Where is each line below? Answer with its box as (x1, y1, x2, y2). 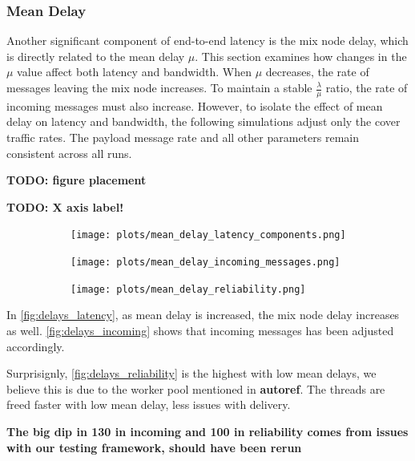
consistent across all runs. (6, 144, 132, 161)
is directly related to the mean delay (6, 47, 185, 64)
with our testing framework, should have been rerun (6, 439, 302, 455)
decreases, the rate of (265, 63, 369, 80)
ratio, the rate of (325, 79, 408, 95)
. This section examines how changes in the (195, 47, 407, 64)
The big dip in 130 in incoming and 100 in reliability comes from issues (6, 423, 409, 439)
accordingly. (6, 338, 65, 354)
